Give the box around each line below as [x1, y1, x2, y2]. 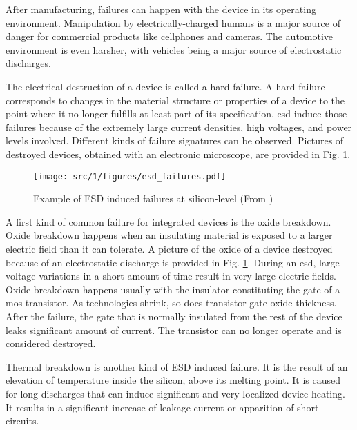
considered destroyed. [6, 336, 96, 351]
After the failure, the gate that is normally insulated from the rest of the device [6, 309, 342, 323]
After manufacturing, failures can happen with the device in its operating [6, 2, 316, 16]
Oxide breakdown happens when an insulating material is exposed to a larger [6, 228, 333, 242]
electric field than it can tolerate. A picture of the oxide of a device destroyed [6, 241, 333, 255]
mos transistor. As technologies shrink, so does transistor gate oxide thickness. [6, 295, 337, 310]
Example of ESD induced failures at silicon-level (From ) [33, 191, 273, 206]
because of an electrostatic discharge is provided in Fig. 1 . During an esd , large [6, 255, 340, 269]
